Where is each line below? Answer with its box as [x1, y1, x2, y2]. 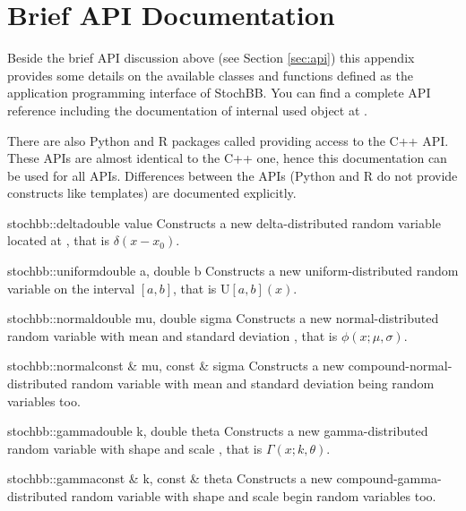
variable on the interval [7, 278, 135, 297]
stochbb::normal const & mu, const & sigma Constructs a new [7, 356, 345, 375]
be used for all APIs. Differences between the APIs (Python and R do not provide [7, 166, 458, 184]
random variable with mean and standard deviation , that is [7, 326, 338, 345]
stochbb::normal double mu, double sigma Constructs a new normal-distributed [7, 309, 439, 328]
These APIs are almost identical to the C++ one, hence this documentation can [7, 149, 447, 167]
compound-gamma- [336, 469, 442, 488]
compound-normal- [348, 356, 453, 375]
